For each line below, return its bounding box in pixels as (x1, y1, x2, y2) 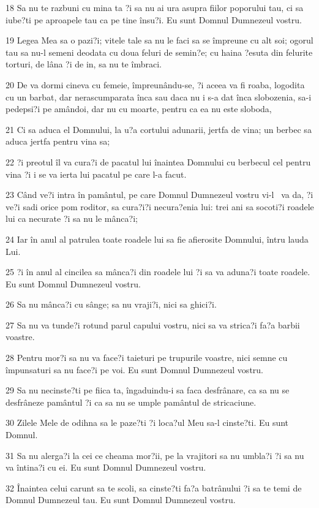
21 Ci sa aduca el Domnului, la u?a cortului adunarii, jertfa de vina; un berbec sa (6, 123, 312, 135)
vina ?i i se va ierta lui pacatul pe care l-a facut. (6, 167, 187, 180)
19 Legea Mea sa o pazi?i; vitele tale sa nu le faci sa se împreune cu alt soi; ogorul (6, 34, 313, 47)
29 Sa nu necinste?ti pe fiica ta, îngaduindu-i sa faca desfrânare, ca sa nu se (6, 384, 290, 396)
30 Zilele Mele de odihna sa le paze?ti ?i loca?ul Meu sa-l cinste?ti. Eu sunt (6, 416, 289, 429)
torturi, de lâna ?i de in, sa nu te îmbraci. (6, 58, 162, 70)
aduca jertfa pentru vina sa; (6, 135, 110, 148)
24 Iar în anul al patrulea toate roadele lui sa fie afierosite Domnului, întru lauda (6, 232, 309, 245)
